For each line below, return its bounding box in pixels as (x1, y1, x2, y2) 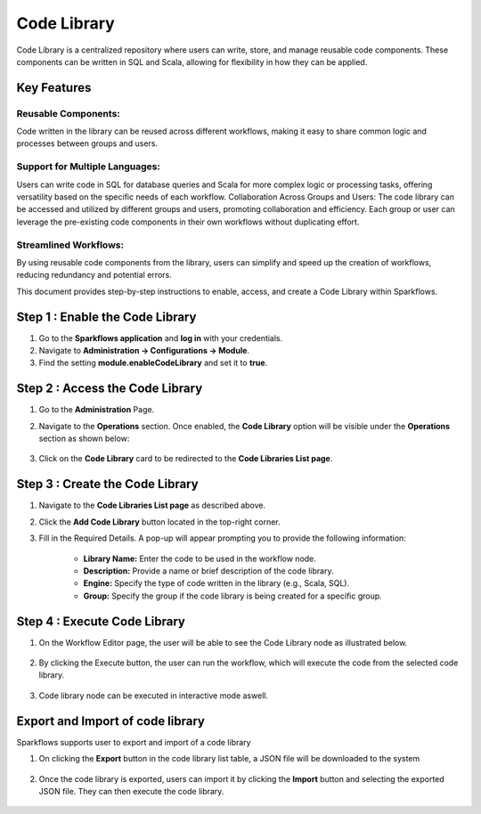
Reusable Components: (16, 107, 120, 119)
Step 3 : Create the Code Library (16, 476, 200, 492)
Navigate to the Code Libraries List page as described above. (38, 500, 266, 511)
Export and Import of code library (16, 713, 205, 729)
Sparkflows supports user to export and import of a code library (16, 737, 251, 747)
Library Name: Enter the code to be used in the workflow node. (83, 553, 316, 564)
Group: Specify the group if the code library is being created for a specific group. (83, 590, 382, 601)
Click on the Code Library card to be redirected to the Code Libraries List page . (38, 453, 333, 464)
